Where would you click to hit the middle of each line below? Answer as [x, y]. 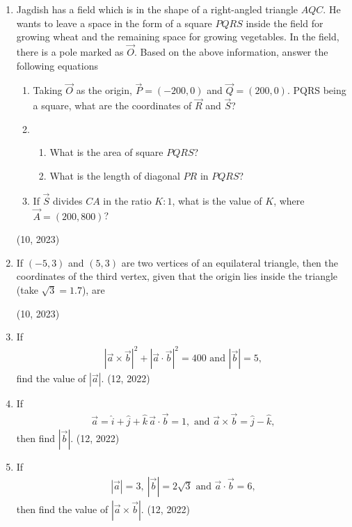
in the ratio [127, 200]
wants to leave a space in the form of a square [114, 23]
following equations [57, 65]
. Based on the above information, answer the [231, 52]
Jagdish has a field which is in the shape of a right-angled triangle [157, 9]
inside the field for [285, 23]
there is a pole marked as [70, 52]
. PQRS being [317, 90]
